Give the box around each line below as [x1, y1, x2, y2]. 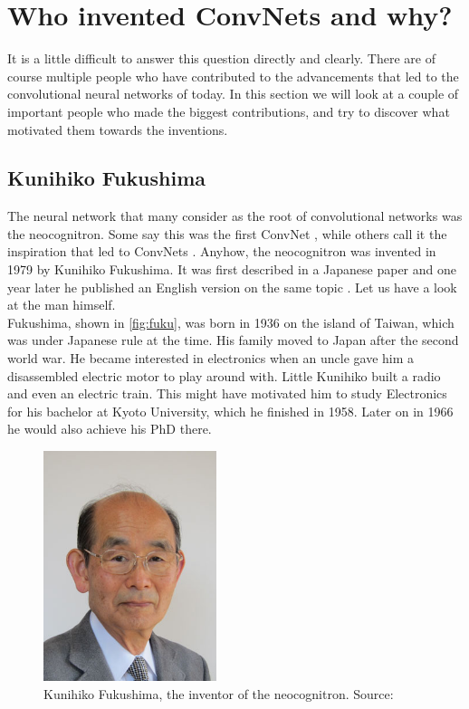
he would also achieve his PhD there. [7, 419, 212, 438]
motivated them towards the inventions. [7, 120, 228, 139]
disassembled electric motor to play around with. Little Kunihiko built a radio [7, 366, 441, 385]
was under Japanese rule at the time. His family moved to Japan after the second [7, 331, 459, 350]
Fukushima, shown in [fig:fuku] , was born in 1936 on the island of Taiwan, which [7, 312, 455, 331]
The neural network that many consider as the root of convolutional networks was [7, 206, 463, 225]
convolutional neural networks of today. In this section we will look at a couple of [7, 84, 459, 103]
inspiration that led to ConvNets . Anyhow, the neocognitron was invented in [7, 242, 436, 261]
